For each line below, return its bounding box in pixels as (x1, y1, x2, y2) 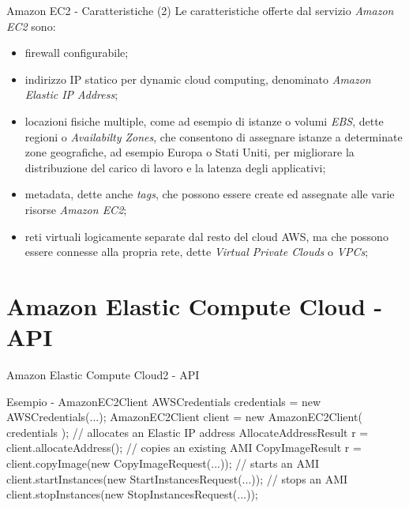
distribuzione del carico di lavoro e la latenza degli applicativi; (24, 159, 326, 175)
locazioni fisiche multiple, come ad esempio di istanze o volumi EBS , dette (24, 112, 384, 129)
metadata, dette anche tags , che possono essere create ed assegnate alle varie (24, 186, 395, 202)
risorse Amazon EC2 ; (24, 201, 127, 217)
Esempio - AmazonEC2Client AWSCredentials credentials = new (6, 393, 321, 409)
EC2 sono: (6, 17, 56, 34)
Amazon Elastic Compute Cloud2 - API (6, 367, 200, 383)
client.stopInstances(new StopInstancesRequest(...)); (6, 486, 258, 502)
